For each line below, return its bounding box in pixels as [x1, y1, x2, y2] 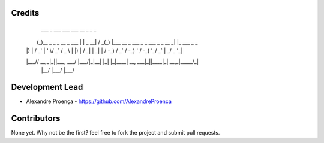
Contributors [11, 114, 61, 124]
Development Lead [11, 82, 83, 92]
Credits [11, 8, 40, 18]
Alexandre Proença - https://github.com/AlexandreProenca [26, 98, 172, 105]
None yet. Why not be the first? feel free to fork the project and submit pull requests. [11, 129, 220, 136]
